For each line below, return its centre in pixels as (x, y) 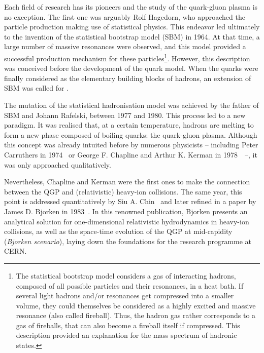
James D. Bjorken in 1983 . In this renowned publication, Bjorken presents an (126, 211)
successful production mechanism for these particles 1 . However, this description (127, 57)
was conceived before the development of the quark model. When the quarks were (131, 68)
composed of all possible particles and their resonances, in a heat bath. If (130, 285)
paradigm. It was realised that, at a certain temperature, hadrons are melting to (129, 125)
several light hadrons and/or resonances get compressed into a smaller (125, 296)
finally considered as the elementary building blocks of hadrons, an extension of (128, 78)
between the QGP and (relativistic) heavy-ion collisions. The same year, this (123, 191)
